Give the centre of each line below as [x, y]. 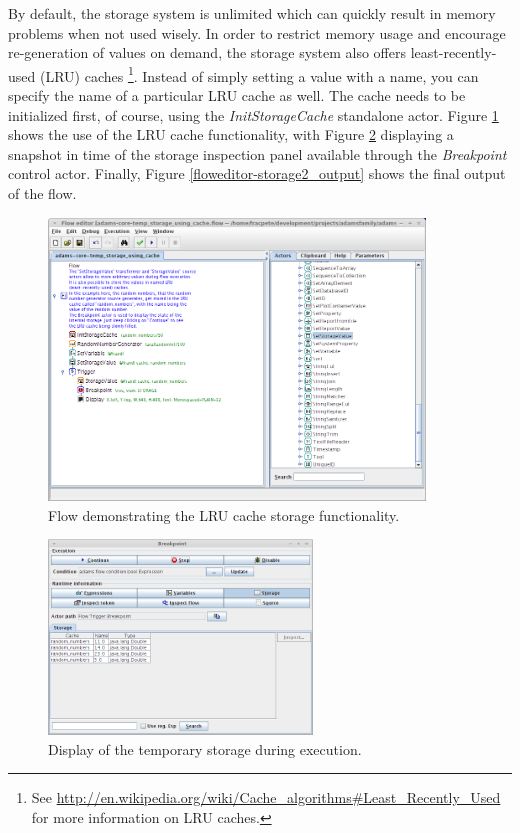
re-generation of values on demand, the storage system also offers [207, 52]
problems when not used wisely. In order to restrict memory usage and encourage [257, 32]
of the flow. [42, 193]
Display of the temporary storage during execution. [205, 748]
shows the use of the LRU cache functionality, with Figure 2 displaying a [231, 134]
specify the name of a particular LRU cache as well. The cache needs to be [237, 95]
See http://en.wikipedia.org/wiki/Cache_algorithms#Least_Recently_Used [266, 797]
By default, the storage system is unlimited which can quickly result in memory [252, 13]
